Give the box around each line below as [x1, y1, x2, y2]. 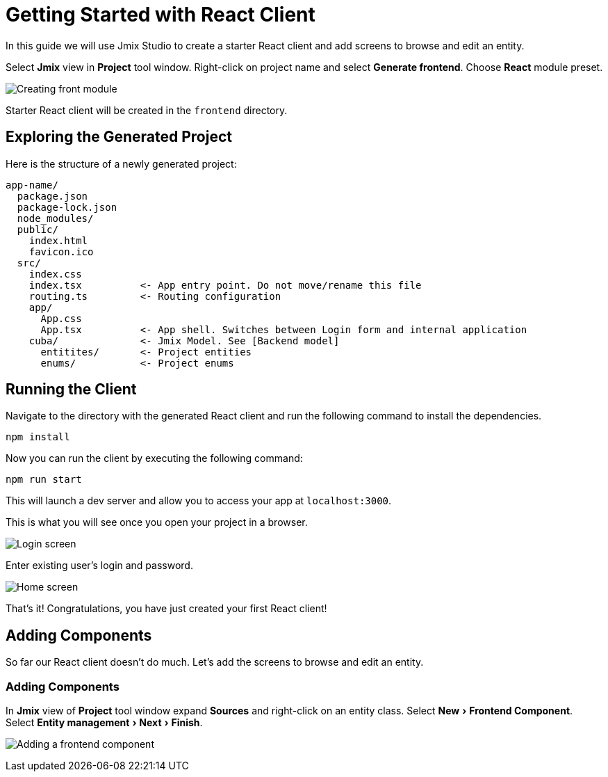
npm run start [6, 474, 82, 486]
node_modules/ [17, 212, 94, 224]
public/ [17, 223, 58, 235]
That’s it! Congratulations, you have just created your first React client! [6, 602, 327, 615]
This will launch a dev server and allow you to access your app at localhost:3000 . [6, 495, 392, 507]
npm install [6, 431, 70, 443]
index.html [28, 234, 88, 246]
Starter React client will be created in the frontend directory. [6, 104, 288, 116]
